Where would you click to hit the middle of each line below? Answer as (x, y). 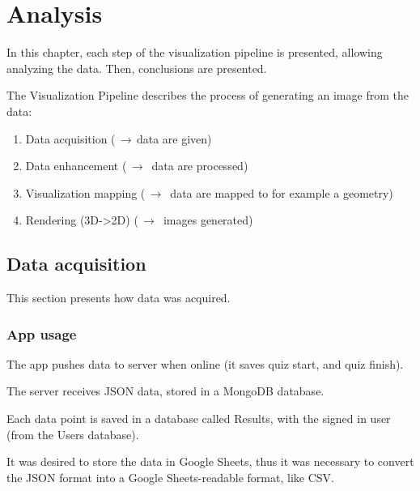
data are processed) (200, 166)
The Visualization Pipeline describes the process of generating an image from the (208, 95)
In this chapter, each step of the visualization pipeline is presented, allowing (195, 52)
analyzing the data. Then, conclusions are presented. (137, 68)
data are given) (174, 138)
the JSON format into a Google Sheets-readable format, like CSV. (170, 477)
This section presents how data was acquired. (119, 298)
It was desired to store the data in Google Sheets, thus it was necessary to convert (210, 461)
